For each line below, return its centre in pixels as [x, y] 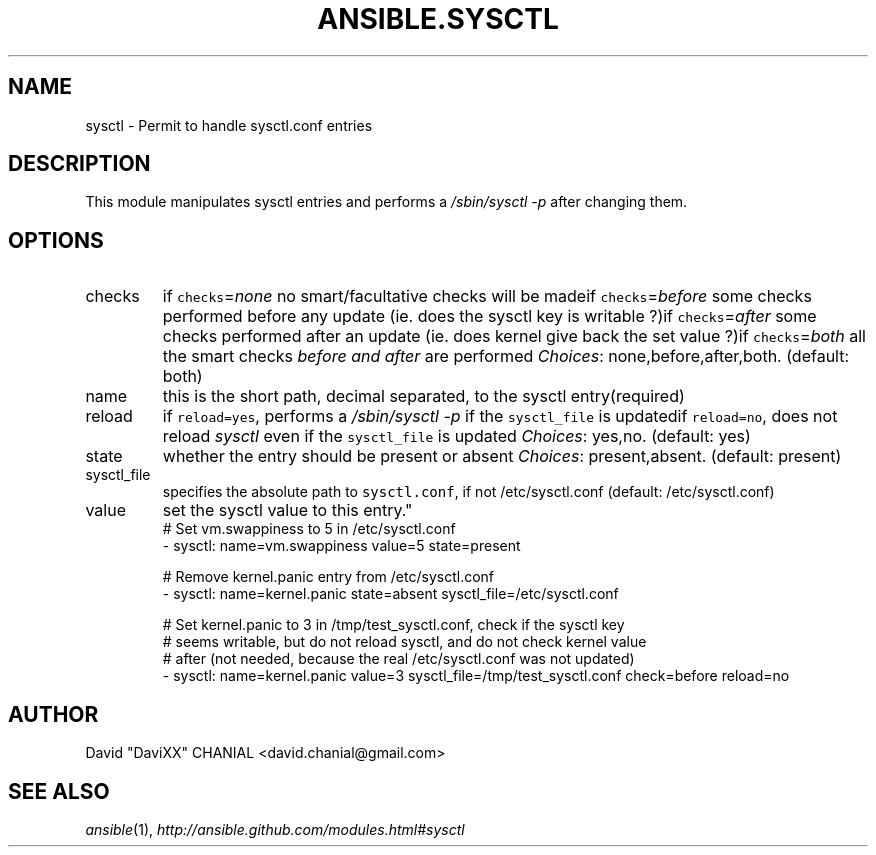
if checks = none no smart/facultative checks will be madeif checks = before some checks [487, 296]
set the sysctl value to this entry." [287, 510]
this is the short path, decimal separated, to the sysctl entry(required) [423, 396]
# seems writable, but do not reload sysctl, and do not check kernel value [404, 642]
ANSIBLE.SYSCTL [438, 19]
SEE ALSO [59, 791]
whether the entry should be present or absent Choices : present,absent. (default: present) [502, 456]
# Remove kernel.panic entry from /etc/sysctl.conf [328, 577]
